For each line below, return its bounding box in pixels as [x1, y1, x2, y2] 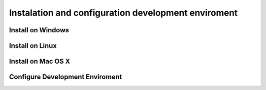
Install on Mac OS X [9, 57, 70, 66]
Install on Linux [9, 42, 57, 50]
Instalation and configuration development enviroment [9, 7, 238, 18]
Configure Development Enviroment [9, 73, 122, 81]
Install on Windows [9, 26, 69, 34]
